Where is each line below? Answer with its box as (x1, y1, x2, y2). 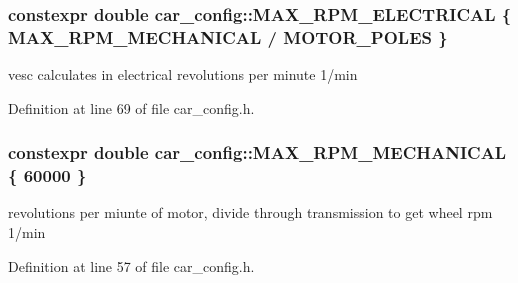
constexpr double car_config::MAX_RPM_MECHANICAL (8, 140, 507, 165)
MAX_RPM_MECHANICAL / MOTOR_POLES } (8, 24, 448, 49)
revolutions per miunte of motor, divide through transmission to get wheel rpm (8, 202, 493, 223)
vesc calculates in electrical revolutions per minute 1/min (8, 64, 358, 85)
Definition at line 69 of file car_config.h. (8, 97, 255, 118)
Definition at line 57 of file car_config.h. (8, 255, 255, 276)
